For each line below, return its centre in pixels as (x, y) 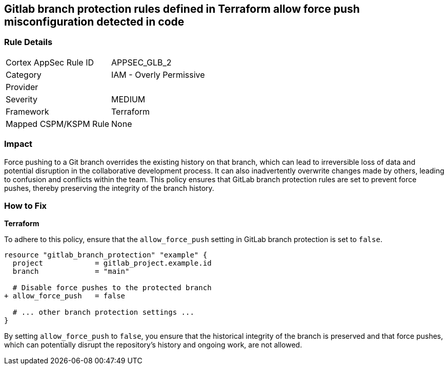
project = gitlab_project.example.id (112, 263)
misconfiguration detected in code (94, 22)
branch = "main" (71, 272)
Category (24, 74)
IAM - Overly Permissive (158, 74)
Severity (22, 99)
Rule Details (28, 42)
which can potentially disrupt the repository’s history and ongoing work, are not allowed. (153, 345)
